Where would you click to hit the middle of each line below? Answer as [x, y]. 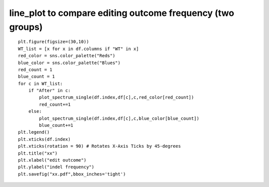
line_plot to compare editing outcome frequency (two [122, 13]
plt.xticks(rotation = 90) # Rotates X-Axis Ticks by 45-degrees [100, 146]
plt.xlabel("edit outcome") [52, 160]
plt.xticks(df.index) [44, 139]
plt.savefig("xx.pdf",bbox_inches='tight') [72, 174]
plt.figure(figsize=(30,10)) [54, 42]
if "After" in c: [49, 91]
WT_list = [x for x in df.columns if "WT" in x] [78, 49]
